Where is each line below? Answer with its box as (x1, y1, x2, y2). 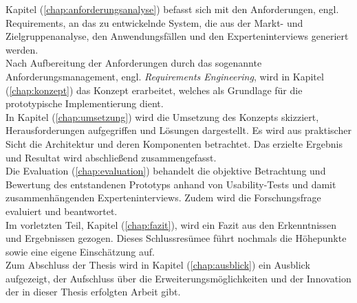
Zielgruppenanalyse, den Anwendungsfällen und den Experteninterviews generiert (6, 29, 349, 43)
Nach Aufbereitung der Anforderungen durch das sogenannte (6, 56, 262, 70)
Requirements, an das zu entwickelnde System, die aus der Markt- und (6, 15, 303, 30)
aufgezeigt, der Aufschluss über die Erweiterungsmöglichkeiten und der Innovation (6, 271, 351, 285)
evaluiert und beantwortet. (6, 203, 118, 218)
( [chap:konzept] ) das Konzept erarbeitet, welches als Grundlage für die (6, 82, 303, 97)
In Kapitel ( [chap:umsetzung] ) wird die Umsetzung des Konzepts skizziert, (6, 109, 319, 124)
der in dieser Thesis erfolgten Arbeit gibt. (6, 284, 181, 299)
